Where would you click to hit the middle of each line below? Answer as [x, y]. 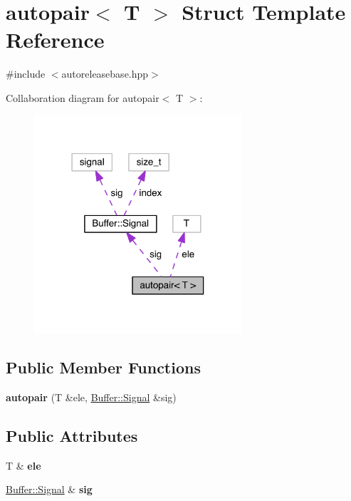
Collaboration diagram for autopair [83, 97]
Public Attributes [72, 435]
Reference [55, 40]
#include [26, 74]
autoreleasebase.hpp [105, 74]
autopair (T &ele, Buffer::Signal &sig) [91, 397]
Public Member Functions [103, 367]
